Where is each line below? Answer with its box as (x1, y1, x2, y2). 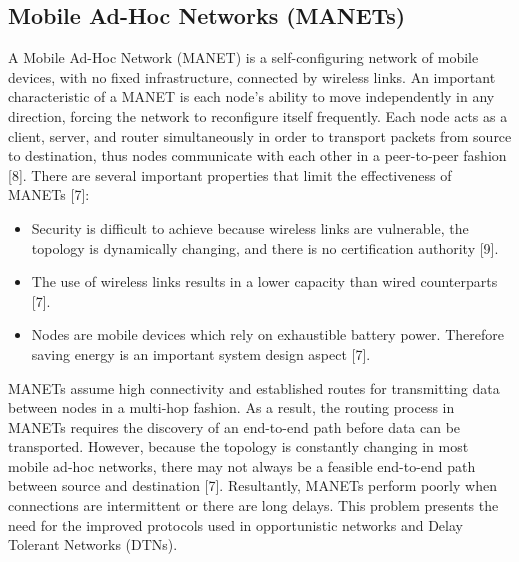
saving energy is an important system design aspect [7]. (31, 343, 371, 364)
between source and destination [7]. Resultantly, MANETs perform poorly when (8, 475, 497, 496)
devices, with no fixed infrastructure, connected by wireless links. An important (8, 66, 496, 87)
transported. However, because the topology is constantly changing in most (8, 436, 469, 457)
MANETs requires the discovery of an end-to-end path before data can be (8, 416, 461, 437)
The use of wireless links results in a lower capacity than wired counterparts (31, 271, 498, 292)
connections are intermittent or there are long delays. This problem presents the (8, 495, 499, 516)
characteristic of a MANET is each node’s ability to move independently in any (8, 86, 495, 107)
